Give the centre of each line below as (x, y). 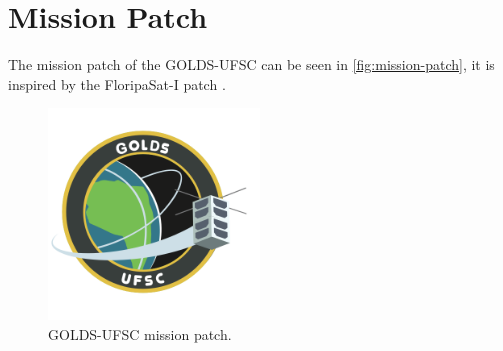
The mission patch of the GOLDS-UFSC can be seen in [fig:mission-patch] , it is (251, 64)
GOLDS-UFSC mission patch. (140, 333)
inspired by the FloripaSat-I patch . (117, 83)
